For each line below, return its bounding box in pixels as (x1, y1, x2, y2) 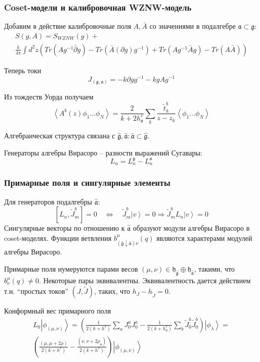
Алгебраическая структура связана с (4, 130, 115, 141)
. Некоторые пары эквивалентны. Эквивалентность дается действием (39, 275, 251, 285)
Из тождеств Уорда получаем (4, 91, 94, 102)
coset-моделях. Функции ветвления (4, 232, 112, 243)
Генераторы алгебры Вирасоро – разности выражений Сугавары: (4, 147, 202, 158)
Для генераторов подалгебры (4, 196, 93, 206)
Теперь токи (4, 65, 41, 75)
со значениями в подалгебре (149, 21, 236, 31)
